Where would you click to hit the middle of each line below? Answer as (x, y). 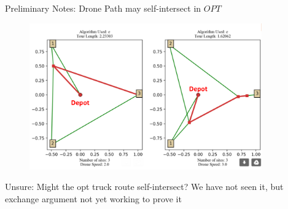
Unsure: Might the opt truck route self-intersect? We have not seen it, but (144, 187)
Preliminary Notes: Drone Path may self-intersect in (103, 8)
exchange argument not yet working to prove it (93, 198)
